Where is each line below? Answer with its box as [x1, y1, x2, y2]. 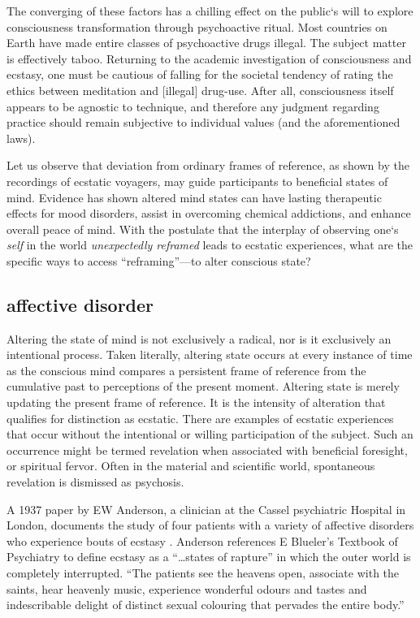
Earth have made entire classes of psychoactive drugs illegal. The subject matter [6, 34, 406, 51]
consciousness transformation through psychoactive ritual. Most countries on [6, 18, 388, 35]
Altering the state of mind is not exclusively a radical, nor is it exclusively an [6, 330, 392, 347]
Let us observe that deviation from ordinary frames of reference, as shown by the [6, 157, 409, 174]
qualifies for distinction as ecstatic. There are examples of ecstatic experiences [6, 409, 394, 426]
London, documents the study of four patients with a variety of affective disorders [6, 516, 414, 534]
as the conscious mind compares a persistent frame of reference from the [6, 361, 366, 378]
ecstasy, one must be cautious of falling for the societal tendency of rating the [6, 66, 393, 83]
